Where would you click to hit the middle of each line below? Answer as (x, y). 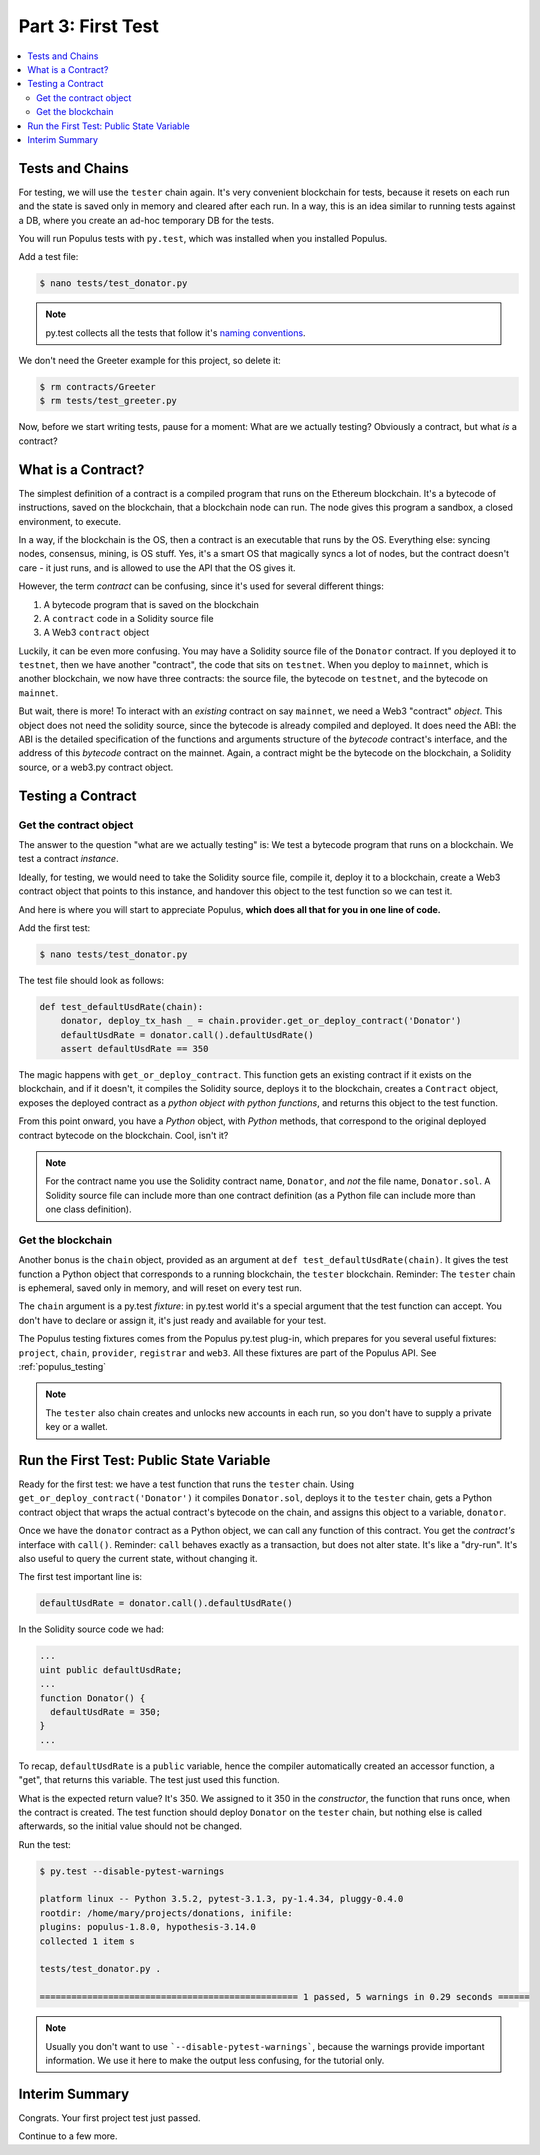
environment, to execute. (70, 521)
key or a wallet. (77, 1427)
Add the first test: (54, 927)
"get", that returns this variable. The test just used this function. (149, 1780)
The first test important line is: (80, 1577)
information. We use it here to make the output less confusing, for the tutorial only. (215, 2060)
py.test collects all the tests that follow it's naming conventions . (175, 332)
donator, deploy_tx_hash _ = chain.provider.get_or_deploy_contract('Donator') (261, 1021)
